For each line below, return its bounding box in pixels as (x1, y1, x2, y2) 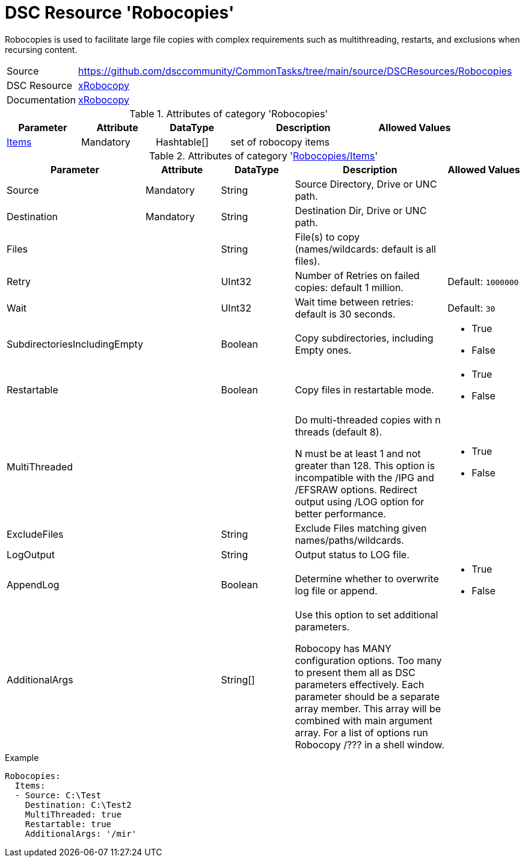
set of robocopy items (230, 135, 330, 148)
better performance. (295, 507, 386, 520)
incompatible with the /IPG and (295, 471, 434, 484)
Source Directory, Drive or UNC (295, 177, 437, 190)
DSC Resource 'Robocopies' (5, 2, 235, 23)
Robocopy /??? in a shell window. (295, 738, 444, 751)
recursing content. (5, 44, 78, 55)
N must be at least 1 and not (295, 447, 421, 460)
